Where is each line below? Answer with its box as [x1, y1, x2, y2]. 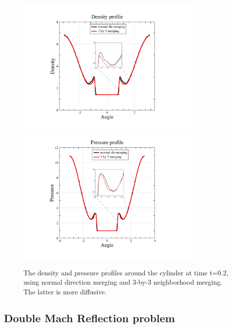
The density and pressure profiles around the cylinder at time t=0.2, [23, 267, 229, 277]
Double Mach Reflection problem [4, 310, 175, 325]
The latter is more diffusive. [23, 286, 107, 296]
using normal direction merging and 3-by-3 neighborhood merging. [23, 277, 223, 287]
